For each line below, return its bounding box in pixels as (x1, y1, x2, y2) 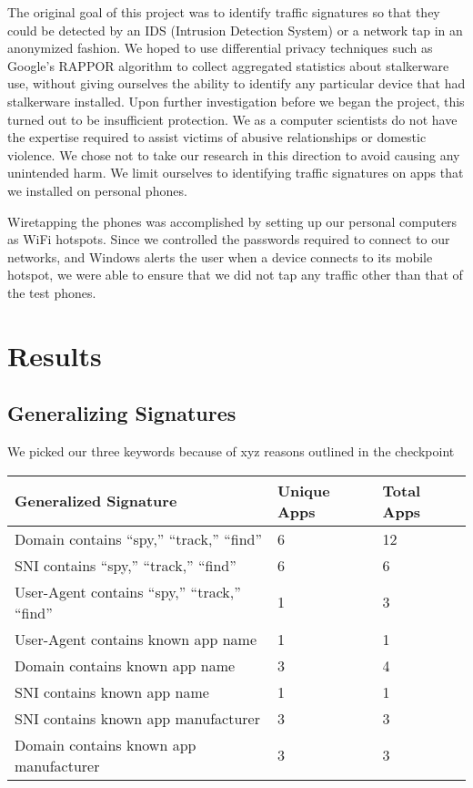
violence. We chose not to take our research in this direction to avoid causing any (7, 145, 460, 164)
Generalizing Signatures (7, 399, 236, 427)
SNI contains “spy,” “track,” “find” (15, 554, 236, 576)
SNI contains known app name (15, 681, 209, 702)
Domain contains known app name (15, 654, 236, 676)
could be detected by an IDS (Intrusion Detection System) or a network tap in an (7, 20, 463, 39)
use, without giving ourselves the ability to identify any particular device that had (7, 74, 466, 93)
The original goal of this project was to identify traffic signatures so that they (7, 3, 440, 21)
